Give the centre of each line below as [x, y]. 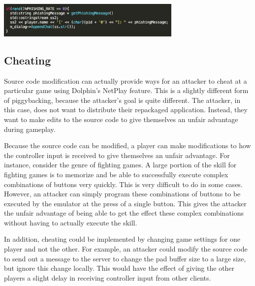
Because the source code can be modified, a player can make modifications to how [127, 145]
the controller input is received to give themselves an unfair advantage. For [117, 155]
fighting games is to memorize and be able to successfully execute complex [116, 174]
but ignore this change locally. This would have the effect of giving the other [119, 268]
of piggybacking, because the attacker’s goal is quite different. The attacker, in [122, 100]
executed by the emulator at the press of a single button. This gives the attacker [125, 203]
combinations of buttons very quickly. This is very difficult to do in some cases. [123, 184]
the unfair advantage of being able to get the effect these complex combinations [124, 213]
